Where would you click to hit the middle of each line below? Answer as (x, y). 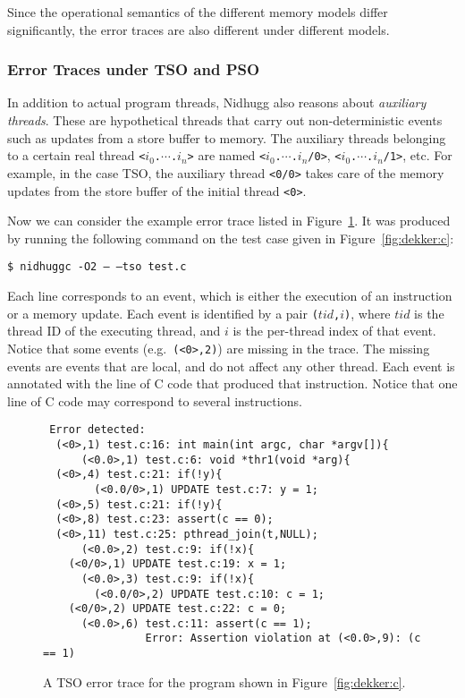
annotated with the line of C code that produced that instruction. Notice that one (232, 383)
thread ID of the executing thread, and (114, 331)
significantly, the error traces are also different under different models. (199, 29)
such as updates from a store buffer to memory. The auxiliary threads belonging (227, 137)
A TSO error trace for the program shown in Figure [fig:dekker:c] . (224, 681)
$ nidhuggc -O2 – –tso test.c (97, 267)
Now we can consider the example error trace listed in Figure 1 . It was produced (229, 221)
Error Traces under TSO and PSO (134, 69)
